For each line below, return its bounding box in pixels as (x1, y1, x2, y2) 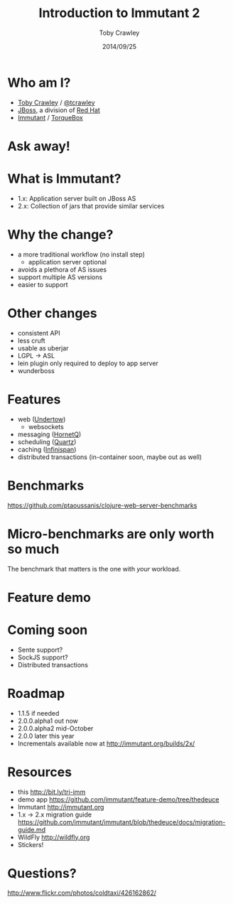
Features (7, 391, 61, 407)
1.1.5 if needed (17, 709, 60, 717)
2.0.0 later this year (17, 731, 75, 740)
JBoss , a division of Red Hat (17, 105, 101, 114)
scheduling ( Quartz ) (17, 437, 77, 446)
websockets (28, 422, 64, 431)
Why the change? (7, 227, 114, 242)
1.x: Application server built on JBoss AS (17, 194, 136, 203)
